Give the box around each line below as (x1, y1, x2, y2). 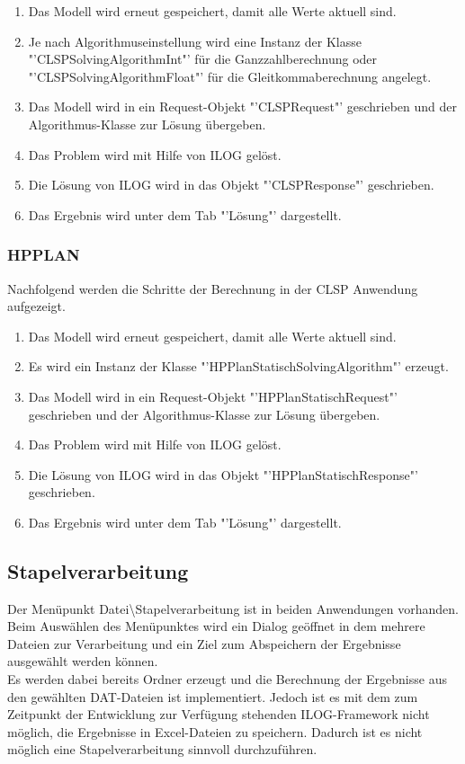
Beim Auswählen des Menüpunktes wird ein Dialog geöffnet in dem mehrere (7, 617, 425, 635)
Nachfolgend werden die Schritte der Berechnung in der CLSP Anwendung (7, 279, 418, 298)
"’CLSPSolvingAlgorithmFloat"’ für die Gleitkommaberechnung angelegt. (28, 67, 432, 85)
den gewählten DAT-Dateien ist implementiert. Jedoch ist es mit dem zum (7, 687, 418, 706)
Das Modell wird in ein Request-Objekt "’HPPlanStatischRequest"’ (28, 386, 398, 405)
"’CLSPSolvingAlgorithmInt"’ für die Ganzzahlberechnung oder (28, 49, 378, 68)
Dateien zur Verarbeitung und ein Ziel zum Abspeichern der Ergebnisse (7, 634, 401, 653)
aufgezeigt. (7, 297, 66, 315)
